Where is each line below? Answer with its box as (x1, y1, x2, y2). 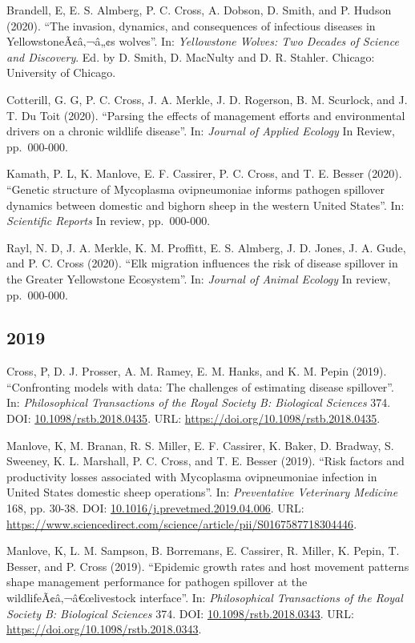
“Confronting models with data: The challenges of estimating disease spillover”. (6, 378, 394, 395)
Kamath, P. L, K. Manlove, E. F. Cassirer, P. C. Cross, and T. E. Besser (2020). (6, 165, 402, 182)
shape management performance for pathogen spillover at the (6, 573, 308, 590)
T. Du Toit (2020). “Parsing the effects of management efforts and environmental (6, 106, 405, 123)
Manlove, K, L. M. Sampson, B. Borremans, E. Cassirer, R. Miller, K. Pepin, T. (6, 542, 400, 559)
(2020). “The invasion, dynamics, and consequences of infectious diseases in (6, 17, 376, 34)
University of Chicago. (6, 64, 116, 81)
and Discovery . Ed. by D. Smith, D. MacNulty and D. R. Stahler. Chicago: (6, 48, 375, 65)
